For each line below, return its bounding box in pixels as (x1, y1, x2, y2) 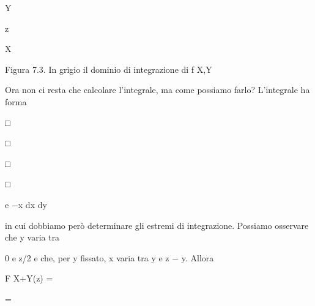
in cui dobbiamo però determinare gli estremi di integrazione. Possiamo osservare (5, 218, 309, 231)
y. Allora (181, 251, 214, 264)
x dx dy (18, 198, 47, 211)
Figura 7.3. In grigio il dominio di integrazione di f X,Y (5, 62, 212, 75)
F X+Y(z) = (5, 272, 53, 285)
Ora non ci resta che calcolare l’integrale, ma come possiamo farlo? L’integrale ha (5, 83, 310, 96)
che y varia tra (5, 231, 60, 244)
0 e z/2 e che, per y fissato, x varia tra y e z (5, 251, 169, 264)
